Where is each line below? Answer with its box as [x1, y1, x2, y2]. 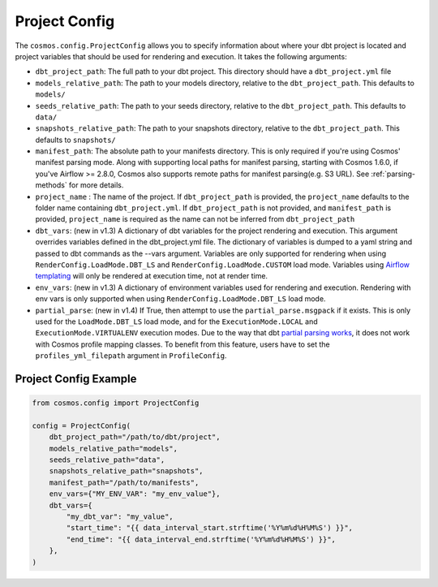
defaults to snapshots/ [35, 135, 117, 145]
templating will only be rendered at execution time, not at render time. [35, 271, 268, 281]
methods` [35, 180, 68, 190]
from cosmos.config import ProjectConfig [32, 399, 200, 408]
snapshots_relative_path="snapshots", [49, 467, 204, 476]
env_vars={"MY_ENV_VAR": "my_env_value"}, [49, 490, 221, 499]
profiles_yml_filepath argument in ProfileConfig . [35, 351, 227, 360]
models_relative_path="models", [49, 443, 178, 453]
